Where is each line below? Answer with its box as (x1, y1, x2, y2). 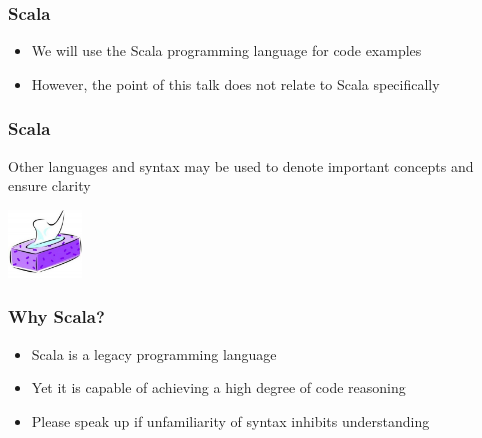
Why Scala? (8, 304, 105, 329)
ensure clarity (8, 175, 91, 196)
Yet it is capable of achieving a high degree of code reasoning (31, 377, 406, 398)
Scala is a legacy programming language (31, 343, 277, 364)
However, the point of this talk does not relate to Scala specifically (31, 73, 440, 94)
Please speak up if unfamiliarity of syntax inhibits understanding (31, 410, 430, 431)
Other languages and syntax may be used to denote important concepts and (8, 155, 474, 176)
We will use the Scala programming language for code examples (31, 40, 422, 61)
